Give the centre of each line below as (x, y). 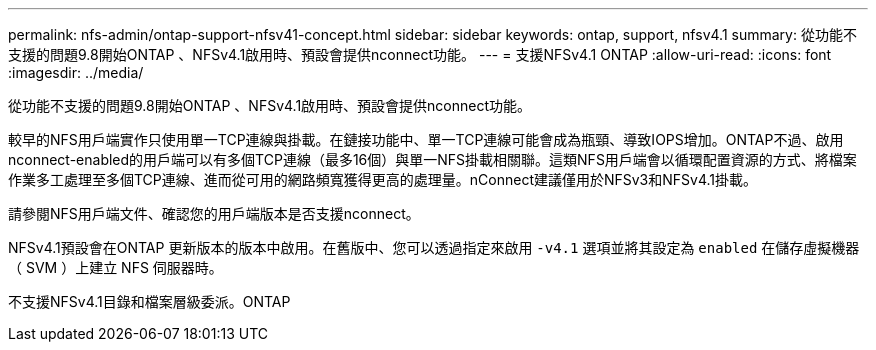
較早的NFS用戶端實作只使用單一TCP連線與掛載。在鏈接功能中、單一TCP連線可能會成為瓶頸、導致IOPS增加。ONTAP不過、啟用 (426, 139)
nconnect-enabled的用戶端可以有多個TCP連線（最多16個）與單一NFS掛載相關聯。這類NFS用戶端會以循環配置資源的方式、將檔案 (432, 159)
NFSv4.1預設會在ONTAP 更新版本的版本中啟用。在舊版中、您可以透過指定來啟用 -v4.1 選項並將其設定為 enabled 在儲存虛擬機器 (434, 247)
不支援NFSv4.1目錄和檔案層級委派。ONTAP (149, 301)
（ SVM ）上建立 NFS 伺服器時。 (115, 267)
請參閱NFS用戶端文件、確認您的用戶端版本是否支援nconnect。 (214, 213)
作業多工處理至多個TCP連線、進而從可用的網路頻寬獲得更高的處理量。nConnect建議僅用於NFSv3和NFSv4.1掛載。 (383, 179)
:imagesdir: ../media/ (76, 72)
